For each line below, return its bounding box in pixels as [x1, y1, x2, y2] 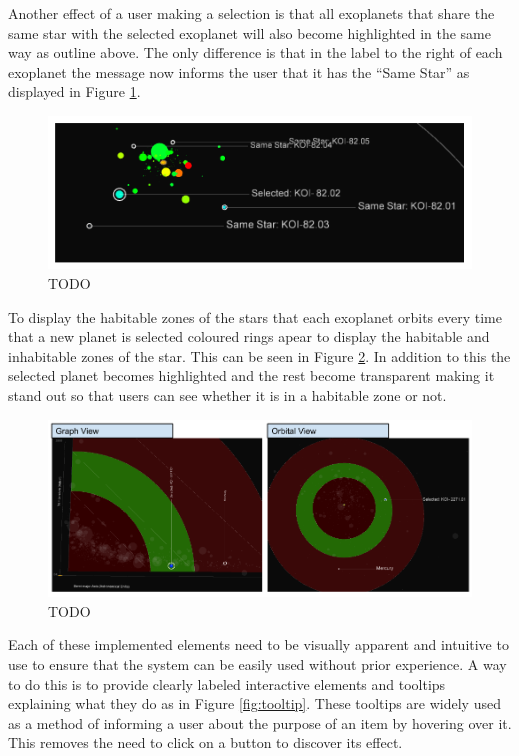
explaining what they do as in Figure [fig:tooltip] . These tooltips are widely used [8, 693, 501, 714]
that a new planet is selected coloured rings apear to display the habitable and [8, 326, 490, 347]
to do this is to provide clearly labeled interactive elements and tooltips [8, 673, 446, 694]
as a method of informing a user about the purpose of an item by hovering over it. [8, 712, 512, 733]
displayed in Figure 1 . [8, 81, 141, 102]
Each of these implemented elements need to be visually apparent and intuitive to [8, 634, 509, 655]
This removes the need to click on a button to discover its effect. [8, 732, 403, 753]
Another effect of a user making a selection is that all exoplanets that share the [8, 3, 495, 23]
